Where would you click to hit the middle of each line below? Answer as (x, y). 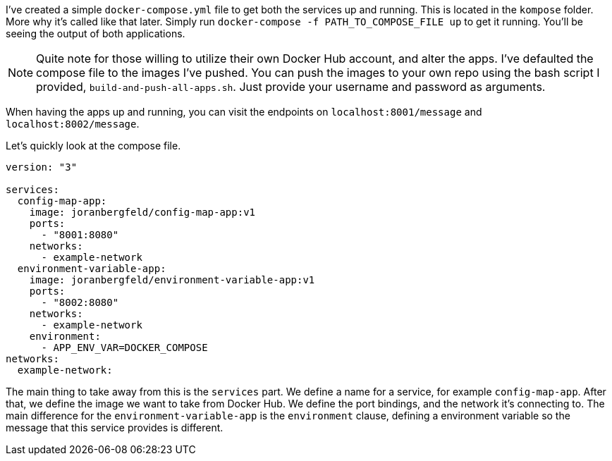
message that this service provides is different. (115, 428)
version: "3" (42, 167)
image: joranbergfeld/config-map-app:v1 (142, 212)
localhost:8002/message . (73, 124)
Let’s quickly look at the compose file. (93, 146)
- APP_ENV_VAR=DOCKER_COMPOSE (124, 348)
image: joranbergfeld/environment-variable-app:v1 (172, 280)
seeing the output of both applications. (96, 33)
